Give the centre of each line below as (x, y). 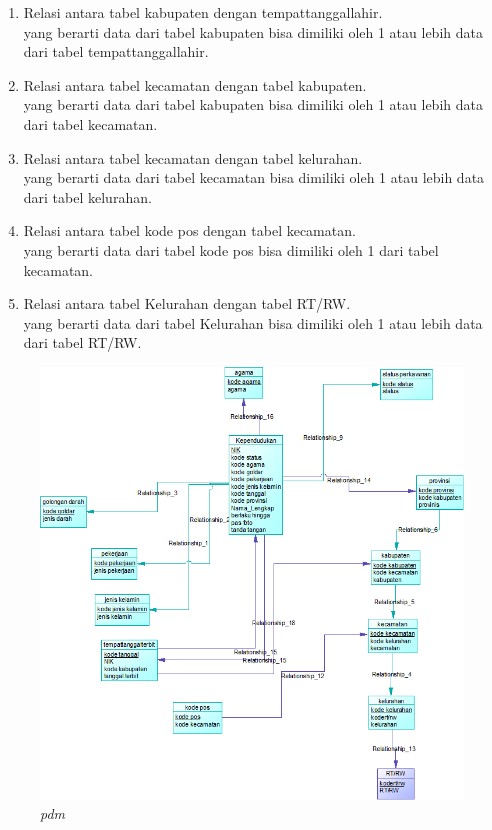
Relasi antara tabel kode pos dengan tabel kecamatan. (189, 230)
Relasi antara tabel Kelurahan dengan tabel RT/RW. (187, 303)
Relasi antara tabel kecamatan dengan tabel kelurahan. (193, 157)
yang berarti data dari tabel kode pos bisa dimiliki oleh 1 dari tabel (231, 249)
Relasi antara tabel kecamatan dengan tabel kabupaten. (195, 84)
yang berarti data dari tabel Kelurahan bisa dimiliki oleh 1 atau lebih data (253, 322)
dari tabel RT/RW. (82, 342)
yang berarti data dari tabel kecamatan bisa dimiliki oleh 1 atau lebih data (254, 177)
